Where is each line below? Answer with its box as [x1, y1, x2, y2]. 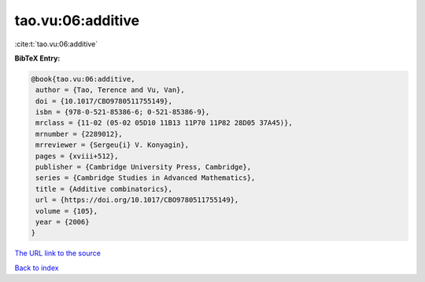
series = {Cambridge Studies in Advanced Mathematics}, [35, 174, 256, 182]
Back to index [14, 263, 59, 273]
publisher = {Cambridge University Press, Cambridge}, [35, 163, 252, 172]
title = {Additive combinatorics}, [35, 185, 173, 193]
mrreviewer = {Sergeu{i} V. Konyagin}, [35, 141, 189, 149]
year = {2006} [35, 218, 90, 226]
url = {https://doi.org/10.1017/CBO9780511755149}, [35, 196, 239, 204]
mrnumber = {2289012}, [35, 130, 124, 138]
